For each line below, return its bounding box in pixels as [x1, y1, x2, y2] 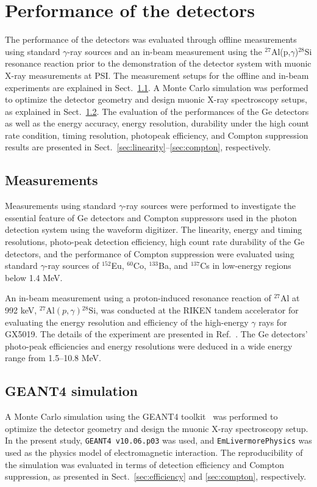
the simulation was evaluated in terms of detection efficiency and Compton [5, 458, 284, 471]
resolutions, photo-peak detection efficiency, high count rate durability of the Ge [5, 235, 305, 248]
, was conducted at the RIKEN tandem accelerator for [96, 304, 299, 317]
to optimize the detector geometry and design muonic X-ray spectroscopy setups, [5, 93, 307, 106]
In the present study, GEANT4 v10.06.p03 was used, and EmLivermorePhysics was [5, 434, 312, 447]
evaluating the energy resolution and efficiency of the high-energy [5, 315, 249, 328]
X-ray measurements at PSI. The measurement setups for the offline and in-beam [5, 68, 309, 81]
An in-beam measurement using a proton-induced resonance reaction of [5, 291, 271, 304]
